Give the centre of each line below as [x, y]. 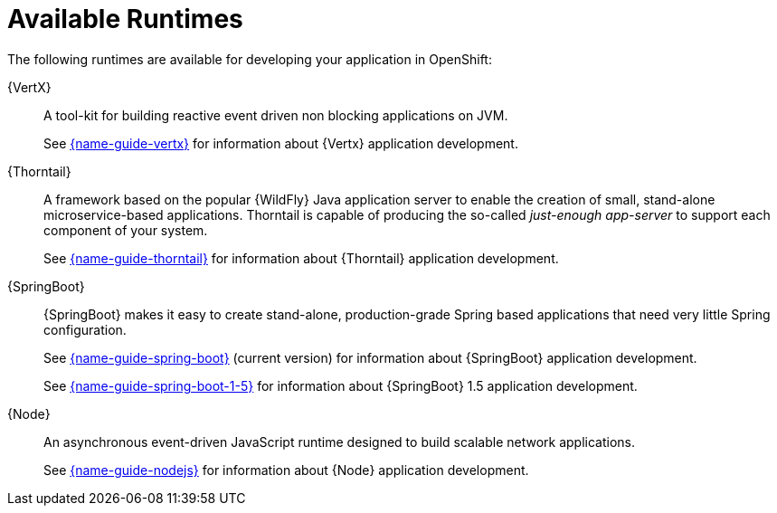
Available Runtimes [125, 19]
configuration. [85, 329]
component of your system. [126, 230]
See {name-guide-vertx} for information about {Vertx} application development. [281, 143]
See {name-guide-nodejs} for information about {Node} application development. [286, 470]
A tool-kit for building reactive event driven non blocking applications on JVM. [276, 115]
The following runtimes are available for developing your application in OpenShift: [250, 59]
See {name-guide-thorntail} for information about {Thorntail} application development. [301, 258]
